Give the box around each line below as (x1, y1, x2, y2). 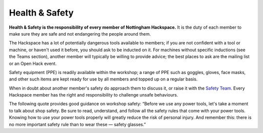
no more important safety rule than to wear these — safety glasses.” (9, 121, 146, 127)
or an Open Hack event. (9, 60, 57, 66)
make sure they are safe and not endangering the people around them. (9, 31, 151, 37)
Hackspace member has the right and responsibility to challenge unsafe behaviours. (9, 92, 178, 98)
